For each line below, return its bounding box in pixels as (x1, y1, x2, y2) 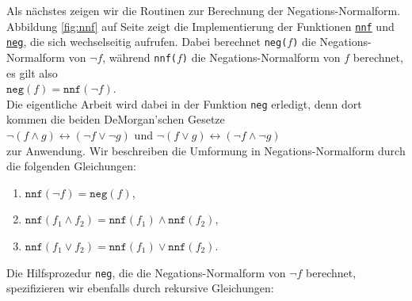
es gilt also (6, 64, 58, 81)
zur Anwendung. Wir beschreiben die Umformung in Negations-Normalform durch (6, 142, 406, 158)
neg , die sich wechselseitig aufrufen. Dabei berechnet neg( (6, 33, 288, 50)
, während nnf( (102, 48, 177, 65)
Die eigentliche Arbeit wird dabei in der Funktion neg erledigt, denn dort (6, 95, 362, 112)
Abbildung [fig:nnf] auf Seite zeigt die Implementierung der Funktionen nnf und (6, 17, 395, 34)
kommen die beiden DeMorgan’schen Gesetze (6, 111, 225, 128)
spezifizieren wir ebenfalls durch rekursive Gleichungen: (6, 280, 274, 296)
